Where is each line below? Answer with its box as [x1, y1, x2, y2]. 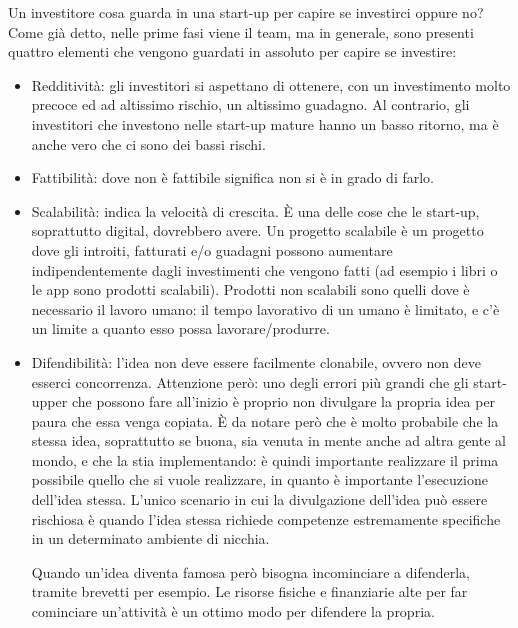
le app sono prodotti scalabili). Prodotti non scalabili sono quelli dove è [31, 279, 470, 300]
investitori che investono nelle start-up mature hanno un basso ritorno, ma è [31, 113, 499, 134]
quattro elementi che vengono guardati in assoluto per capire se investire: [8, 41, 457, 62]
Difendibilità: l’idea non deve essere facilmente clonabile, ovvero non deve [31, 351, 481, 372]
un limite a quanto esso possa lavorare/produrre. [31, 318, 330, 339]
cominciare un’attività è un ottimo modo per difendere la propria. [31, 601, 435, 622]
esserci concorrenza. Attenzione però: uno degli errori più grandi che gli [31, 371, 469, 392]
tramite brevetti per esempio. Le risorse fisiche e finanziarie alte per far [31, 581, 468, 602]
